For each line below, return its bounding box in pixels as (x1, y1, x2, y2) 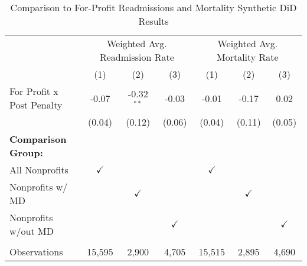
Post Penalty (9, 98, 63, 111)
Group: (9, 146, 43, 159)
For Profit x (9, 84, 58, 98)
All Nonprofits (9, 163, 68, 176)
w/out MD (9, 224, 54, 238)
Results (138, 14, 169, 28)
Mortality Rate (216, 50, 279, 64)
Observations (9, 245, 63, 258)
